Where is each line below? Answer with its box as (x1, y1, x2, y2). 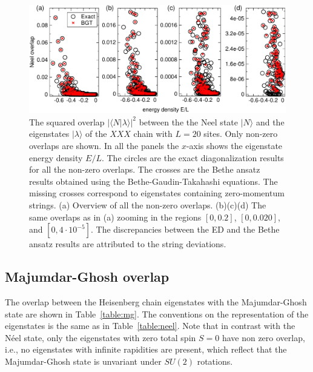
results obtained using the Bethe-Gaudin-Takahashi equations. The (29, 174, 278, 187)
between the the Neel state (139, 115, 238, 128)
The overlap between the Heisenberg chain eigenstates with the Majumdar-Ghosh (5, 296, 307, 308)
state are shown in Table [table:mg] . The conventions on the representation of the (5, 307, 309, 320)
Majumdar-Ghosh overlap (5, 267, 170, 286)
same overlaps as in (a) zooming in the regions (29, 210, 202, 223)
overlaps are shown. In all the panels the (29, 139, 179, 152)
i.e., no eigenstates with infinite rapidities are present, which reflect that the (5, 343, 287, 356)
